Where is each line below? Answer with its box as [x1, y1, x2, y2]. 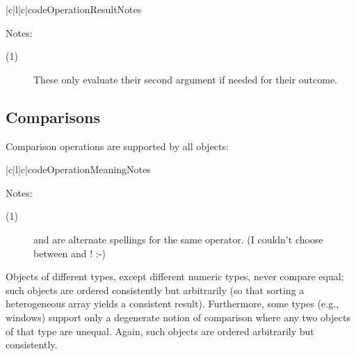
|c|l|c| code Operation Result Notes [6, 2, 142, 16]
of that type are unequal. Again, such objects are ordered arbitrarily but [6, 323, 314, 338]
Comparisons [6, 106, 101, 127]
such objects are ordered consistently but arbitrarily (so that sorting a [6, 282, 305, 297]
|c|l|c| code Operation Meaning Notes [6, 162, 151, 177]
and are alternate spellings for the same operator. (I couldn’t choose [33, 232, 323, 246]
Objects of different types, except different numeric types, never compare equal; [6, 269, 344, 284]
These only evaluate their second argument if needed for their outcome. [33, 72, 338, 86]
